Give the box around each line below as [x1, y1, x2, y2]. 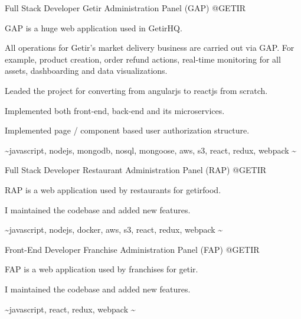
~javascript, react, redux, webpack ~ [5, 302, 136, 315]
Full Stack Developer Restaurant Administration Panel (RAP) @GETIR [5, 164, 266, 176]
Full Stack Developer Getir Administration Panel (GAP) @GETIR [5, 2, 246, 14]
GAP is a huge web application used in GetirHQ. [5, 21, 182, 34]
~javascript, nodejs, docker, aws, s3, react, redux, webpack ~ [5, 223, 223, 236]
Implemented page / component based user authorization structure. [5, 124, 250, 136]
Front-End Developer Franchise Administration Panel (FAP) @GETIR [5, 243, 260, 255]
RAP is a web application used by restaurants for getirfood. [5, 183, 221, 196]
